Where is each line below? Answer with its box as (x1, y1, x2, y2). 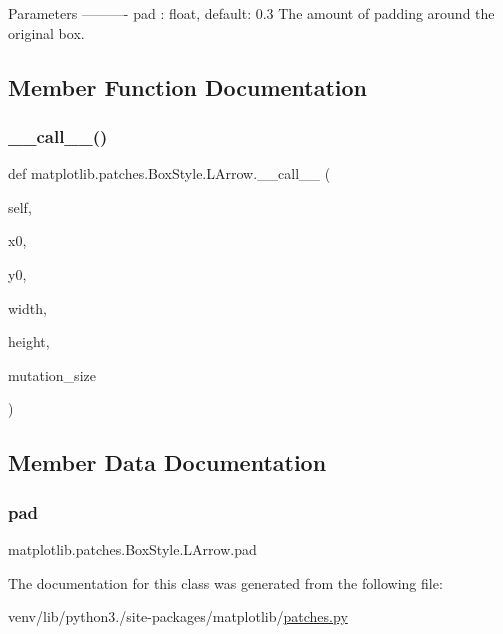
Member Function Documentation (8, 71, 368, 102)
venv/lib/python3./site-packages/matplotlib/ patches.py (8, 606, 348, 627)
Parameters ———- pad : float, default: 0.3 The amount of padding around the (8, 3, 495, 23)
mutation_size (8, 364, 96, 385)
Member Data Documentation (8, 447, 327, 478)
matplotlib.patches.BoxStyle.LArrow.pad (8, 538, 257, 559)
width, (8, 297, 47, 318)
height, (8, 331, 50, 352)
